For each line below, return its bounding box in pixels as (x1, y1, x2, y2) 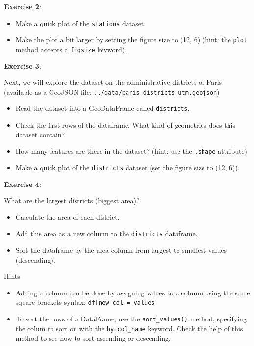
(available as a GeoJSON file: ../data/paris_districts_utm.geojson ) (4, 86, 220, 97)
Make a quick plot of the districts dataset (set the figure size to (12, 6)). (15, 162, 240, 172)
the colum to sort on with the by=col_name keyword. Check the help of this (15, 323, 243, 333)
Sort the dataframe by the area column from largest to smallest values (15, 245, 227, 255)
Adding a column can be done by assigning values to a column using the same (15, 287, 250, 297)
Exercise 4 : (4, 179, 41, 189)
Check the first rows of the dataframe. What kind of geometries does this (15, 120, 235, 130)
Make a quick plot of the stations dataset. (15, 18, 146, 28)
